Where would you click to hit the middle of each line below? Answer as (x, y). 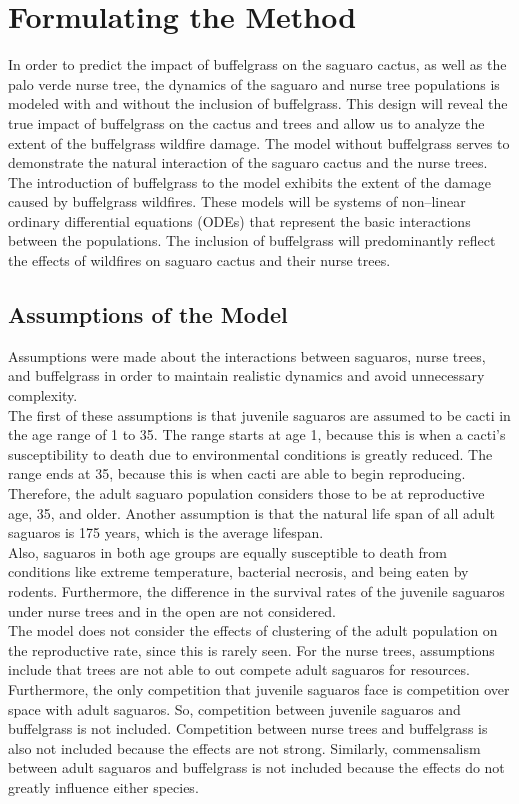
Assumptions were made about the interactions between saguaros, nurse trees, (247, 355)
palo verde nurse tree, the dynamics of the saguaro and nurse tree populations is (254, 83)
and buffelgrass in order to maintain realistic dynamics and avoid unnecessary (246, 375)
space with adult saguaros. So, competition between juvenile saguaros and (234, 708)
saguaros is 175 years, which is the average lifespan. (166, 532)
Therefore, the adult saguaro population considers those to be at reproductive (246, 493)
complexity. (43, 395)
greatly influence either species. (103, 786)
